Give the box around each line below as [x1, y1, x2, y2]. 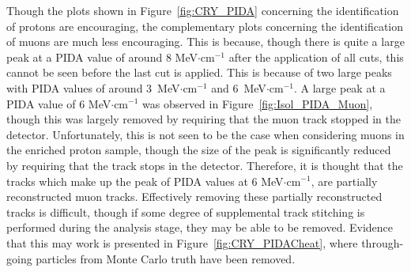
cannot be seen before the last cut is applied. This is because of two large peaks [6, 64, 392, 81]
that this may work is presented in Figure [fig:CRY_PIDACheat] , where [6, 234, 358, 251]
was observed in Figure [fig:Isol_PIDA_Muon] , [141, 95, 373, 111]
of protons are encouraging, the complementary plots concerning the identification [6, 17, 404, 34]
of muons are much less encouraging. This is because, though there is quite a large [6, 33, 405, 50]
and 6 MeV [211, 79, 266, 96]
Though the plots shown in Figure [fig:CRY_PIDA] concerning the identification [6, 2, 399, 18]
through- [361, 234, 404, 251]
